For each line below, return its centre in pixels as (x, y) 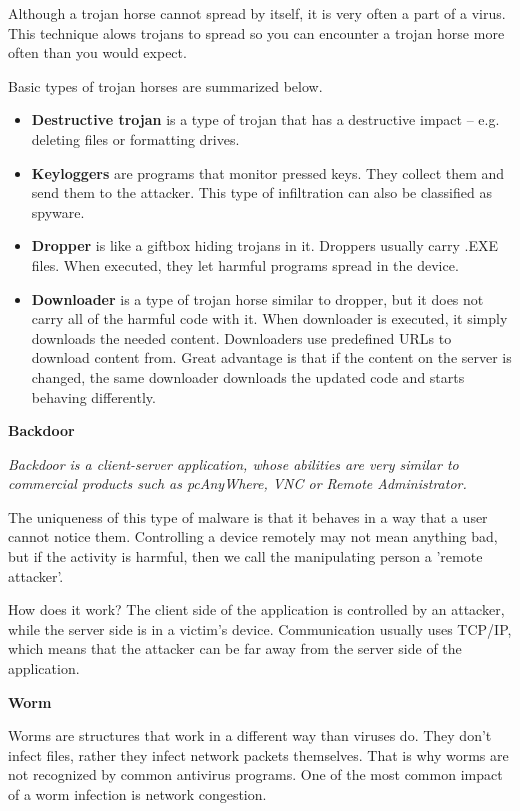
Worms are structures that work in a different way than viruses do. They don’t (250, 735)
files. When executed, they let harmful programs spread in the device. (245, 264)
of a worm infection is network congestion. (137, 794)
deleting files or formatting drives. (135, 138)
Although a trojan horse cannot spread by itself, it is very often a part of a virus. (257, 13)
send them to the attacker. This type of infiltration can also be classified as (261, 192)
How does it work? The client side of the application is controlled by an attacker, (256, 609)
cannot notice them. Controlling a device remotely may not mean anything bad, (253, 536)
